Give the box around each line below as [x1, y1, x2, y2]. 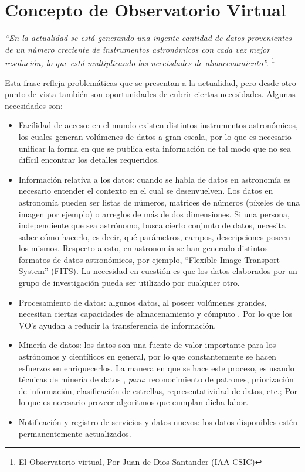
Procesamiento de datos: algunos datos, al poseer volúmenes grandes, [18, 296, 267, 308]
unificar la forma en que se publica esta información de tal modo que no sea [18, 142, 292, 154]
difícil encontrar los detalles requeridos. [18, 153, 160, 166]
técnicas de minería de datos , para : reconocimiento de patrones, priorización [18, 373, 294, 385]
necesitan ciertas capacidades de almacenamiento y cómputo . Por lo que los [18, 307, 293, 320]
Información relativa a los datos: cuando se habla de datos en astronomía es [18, 173, 291, 185]
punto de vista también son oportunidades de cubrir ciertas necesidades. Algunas [5, 88, 296, 100]
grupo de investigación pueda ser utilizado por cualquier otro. [18, 276, 240, 289]
